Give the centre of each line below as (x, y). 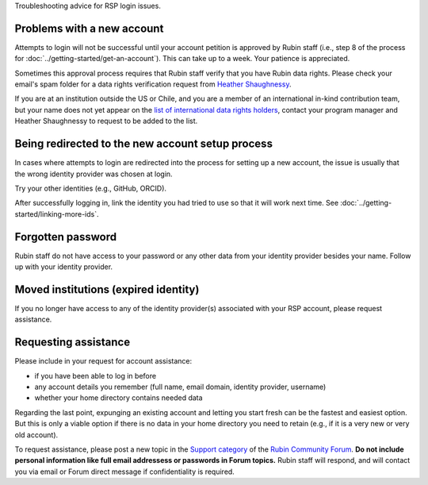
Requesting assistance (73, 343)
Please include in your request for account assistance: (103, 361)
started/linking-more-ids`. (57, 214)
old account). (36, 435)
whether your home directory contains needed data (118, 398)
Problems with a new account (89, 28)
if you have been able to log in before (96, 375)
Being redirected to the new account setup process (144, 144)
